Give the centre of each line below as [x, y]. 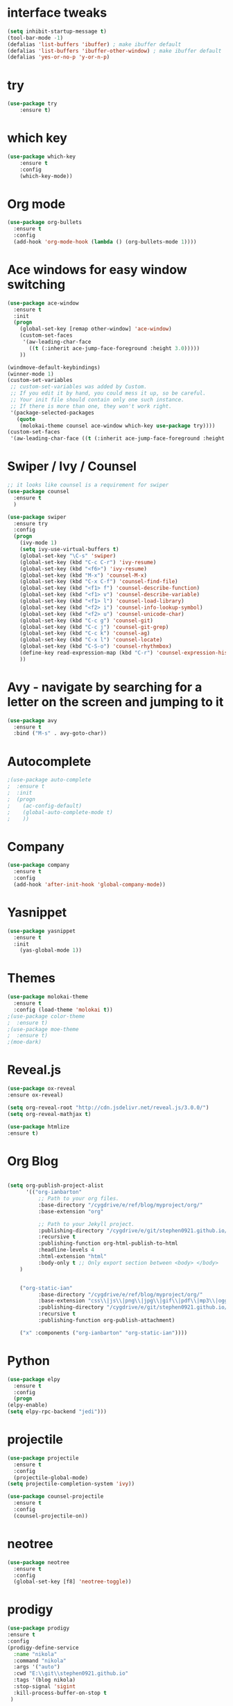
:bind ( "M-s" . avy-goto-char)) [60, 733]
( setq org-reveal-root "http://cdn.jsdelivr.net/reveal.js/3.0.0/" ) [108, 1108]
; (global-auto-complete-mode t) [60, 812]
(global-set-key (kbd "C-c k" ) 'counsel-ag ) [85, 633]
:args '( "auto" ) [37, 1667]
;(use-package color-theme [46, 1016]
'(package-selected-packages [52, 413]
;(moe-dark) [24, 1042]
